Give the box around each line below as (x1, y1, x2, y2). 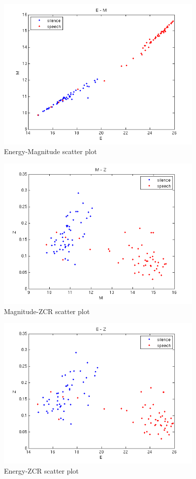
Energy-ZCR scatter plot (4, 466, 79, 476)
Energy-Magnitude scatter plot (4, 146, 97, 157)
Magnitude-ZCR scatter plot (4, 306, 90, 316)
